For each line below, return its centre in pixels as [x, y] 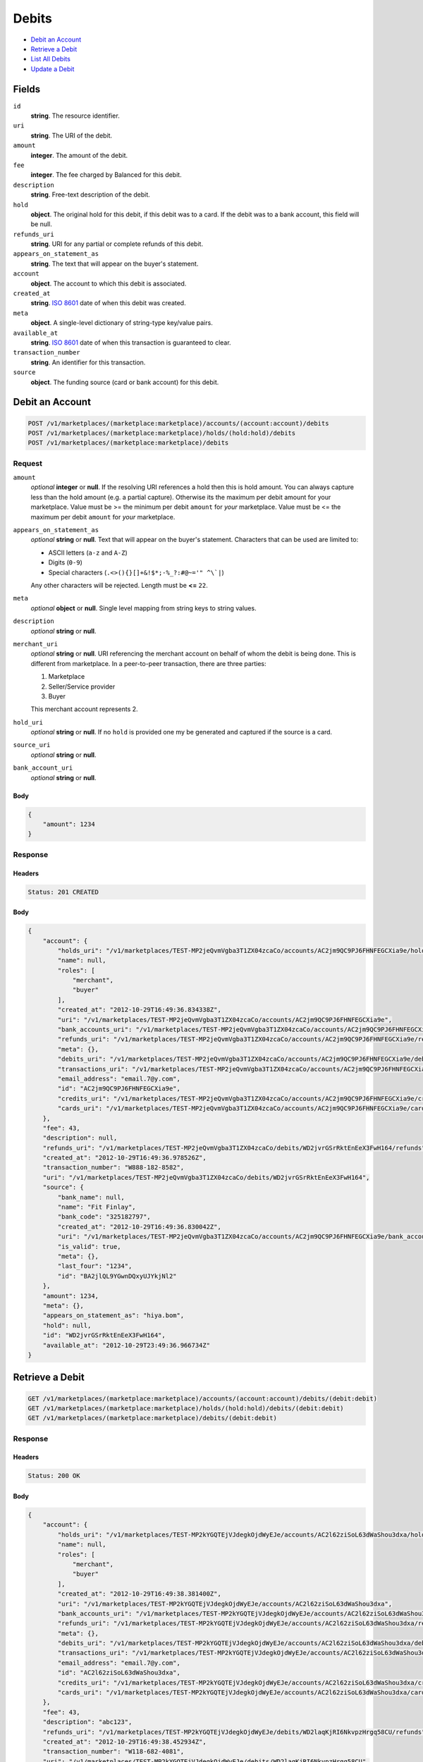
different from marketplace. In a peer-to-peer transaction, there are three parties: [148, 663]
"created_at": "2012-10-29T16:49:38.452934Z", [125, 1742]
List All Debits [50, 59]
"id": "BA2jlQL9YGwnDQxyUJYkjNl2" [117, 1276]
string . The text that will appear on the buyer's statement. [115, 264]
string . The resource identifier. [75, 116]
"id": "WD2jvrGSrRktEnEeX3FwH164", [104, 1335]
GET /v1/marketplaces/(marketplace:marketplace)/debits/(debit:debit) [153, 1418]
